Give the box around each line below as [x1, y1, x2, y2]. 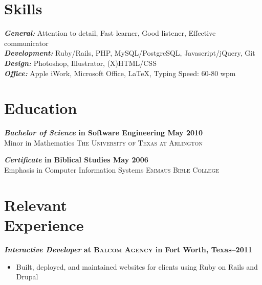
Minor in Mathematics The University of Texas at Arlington [4, 137, 203, 148]
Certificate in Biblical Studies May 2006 [4, 154, 148, 165]
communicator [4, 37, 49, 48]
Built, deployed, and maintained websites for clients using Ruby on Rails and [16, 261, 258, 272]
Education [4, 98, 77, 118]
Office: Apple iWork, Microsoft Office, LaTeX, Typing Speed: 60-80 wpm [4, 67, 236, 78]
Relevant [4, 194, 67, 215]
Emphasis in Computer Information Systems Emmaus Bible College [4, 164, 220, 175]
